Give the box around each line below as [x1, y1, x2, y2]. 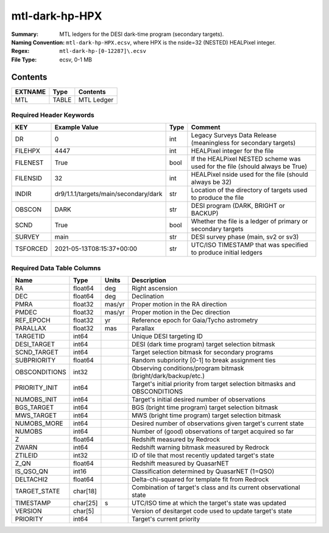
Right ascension [131, 284, 178, 292]
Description [131, 276, 167, 284]
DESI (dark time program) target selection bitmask [131, 340, 275, 348]
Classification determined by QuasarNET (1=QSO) [131, 467, 275, 476]
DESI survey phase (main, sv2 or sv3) [191, 233, 299, 241]
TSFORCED [15, 244, 48, 253]
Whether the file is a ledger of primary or [191, 217, 308, 225]
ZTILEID [15, 451, 38, 460]
